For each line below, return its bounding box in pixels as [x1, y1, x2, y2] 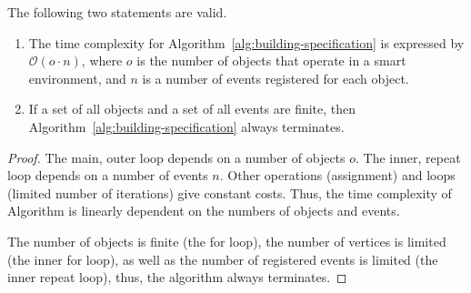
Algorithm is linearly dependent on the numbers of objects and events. [7, 201, 400, 220]
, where [81, 51, 123, 70]
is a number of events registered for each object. [142, 68, 409, 87]
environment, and [28, 68, 126, 87]
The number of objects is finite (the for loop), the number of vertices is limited [7, 231, 446, 250]
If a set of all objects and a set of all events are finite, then [28, 99, 356, 118]
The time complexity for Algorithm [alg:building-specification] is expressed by [28, 33, 465, 52]
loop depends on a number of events [7, 166, 208, 185]
